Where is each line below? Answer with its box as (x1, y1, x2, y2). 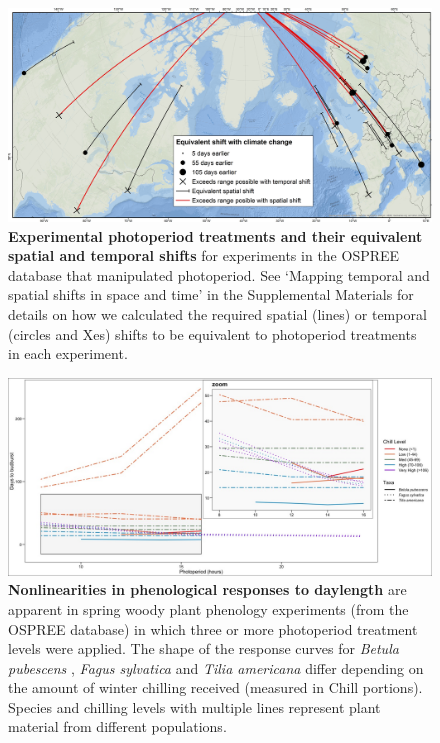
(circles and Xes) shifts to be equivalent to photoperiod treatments (8, 323, 417, 344)
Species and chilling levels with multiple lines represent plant (8, 696, 381, 717)
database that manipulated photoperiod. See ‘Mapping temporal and (8, 264, 430, 285)
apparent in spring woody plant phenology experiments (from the (8, 598, 409, 619)
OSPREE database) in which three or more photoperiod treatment (8, 618, 418, 639)
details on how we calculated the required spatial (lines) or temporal (8, 304, 427, 325)
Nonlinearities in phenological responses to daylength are (8, 579, 407, 600)
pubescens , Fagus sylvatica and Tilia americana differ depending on (8, 657, 424, 678)
